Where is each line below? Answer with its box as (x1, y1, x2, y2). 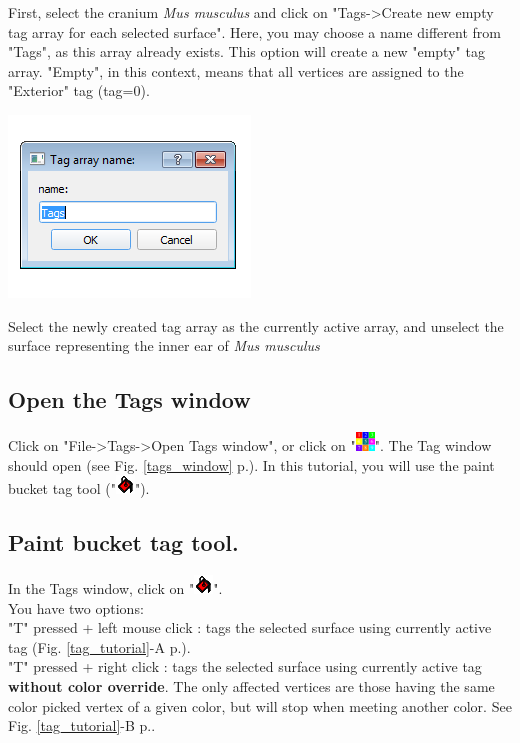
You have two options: (8, 597, 144, 618)
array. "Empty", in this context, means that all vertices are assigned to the (8, 60, 464, 81)
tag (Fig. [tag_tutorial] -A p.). (8, 636, 191, 657)
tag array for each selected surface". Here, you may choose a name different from (8, 21, 501, 42)
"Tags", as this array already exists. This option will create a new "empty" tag (8, 41, 485, 62)
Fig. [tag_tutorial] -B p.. (8, 715, 156, 736)
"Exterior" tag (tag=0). (8, 80, 150, 101)
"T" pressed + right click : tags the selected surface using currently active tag (8, 656, 482, 677)
